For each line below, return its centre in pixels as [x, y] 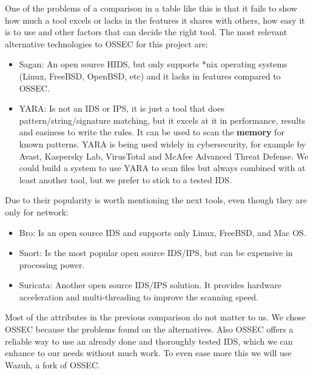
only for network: [37, 211]
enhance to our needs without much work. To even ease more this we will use [148, 353]
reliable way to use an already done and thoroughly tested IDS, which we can [149, 341]
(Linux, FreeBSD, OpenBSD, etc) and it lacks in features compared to [150, 76]
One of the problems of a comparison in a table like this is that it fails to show [151, 8]
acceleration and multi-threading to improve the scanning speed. [139, 296]
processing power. [52, 264]
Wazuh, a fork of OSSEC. [52, 364]
